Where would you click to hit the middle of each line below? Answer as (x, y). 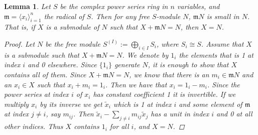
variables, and (198, 6)
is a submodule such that (42, 54)
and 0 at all (234, 114)
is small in (223, 16)
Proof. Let (20, 43)
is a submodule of (73, 27)
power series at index (36, 94)
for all (119, 126)
